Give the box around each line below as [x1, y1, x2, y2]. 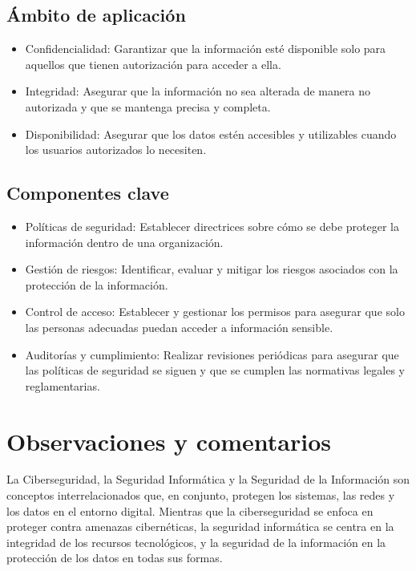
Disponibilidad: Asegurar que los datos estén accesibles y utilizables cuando [25, 125, 397, 142]
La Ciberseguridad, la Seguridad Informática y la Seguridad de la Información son [6, 471, 410, 488]
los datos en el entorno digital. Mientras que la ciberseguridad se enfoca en [6, 502, 374, 519]
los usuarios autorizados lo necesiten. [25, 141, 207, 158]
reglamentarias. [25, 377, 100, 394]
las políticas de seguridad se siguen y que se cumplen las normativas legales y [25, 362, 406, 379]
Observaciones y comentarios [6, 424, 331, 457]
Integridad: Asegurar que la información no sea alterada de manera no [25, 83, 370, 99]
